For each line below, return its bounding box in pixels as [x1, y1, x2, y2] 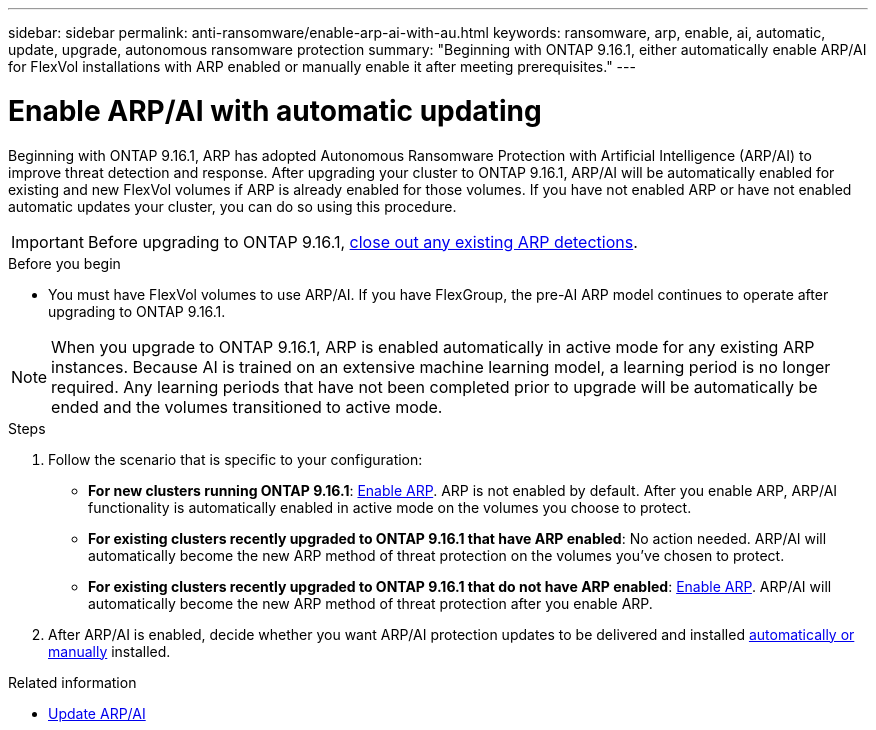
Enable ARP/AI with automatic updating [8, 93, 542, 128]
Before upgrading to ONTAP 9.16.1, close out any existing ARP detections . [87, 231, 638, 252]
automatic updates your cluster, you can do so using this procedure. [8, 197, 457, 215]
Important [11, 231, 84, 252]
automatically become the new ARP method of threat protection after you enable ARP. [88, 594, 653, 612]
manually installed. [48, 642, 171, 660]
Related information [8, 673, 137, 691]
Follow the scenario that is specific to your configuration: [48, 450, 423, 468]
